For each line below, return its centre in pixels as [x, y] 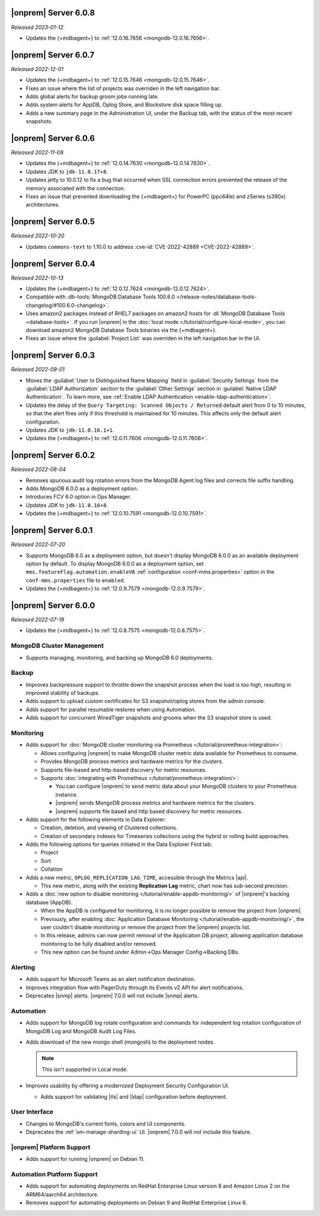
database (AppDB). [49, 902]
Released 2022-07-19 [38, 620]
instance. [67, 794]
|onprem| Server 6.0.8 [53, 13]
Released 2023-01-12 [37, 27]
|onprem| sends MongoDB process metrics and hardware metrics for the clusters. [155, 803]
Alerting [23, 967]
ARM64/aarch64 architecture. [62, 1194]
